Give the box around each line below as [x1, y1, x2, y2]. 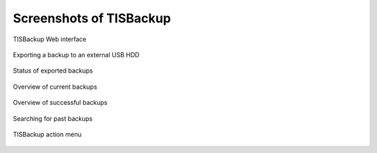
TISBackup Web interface [13, 35, 87, 43]
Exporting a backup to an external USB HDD [13, 50, 140, 59]
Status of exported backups [13, 66, 94, 75]
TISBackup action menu [13, 130, 82, 138]
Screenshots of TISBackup [13, 10, 171, 26]
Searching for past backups [13, 114, 93, 122]
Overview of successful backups [13, 99, 108, 107]
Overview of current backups [13, 82, 98, 91]
